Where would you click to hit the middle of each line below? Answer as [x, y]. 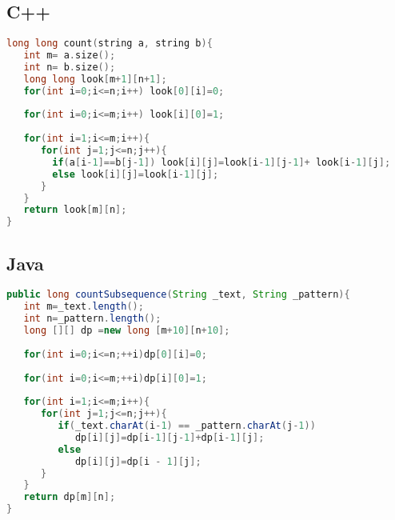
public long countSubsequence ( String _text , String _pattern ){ [178, 295]
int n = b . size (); [70, 67]
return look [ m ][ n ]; [75, 210]
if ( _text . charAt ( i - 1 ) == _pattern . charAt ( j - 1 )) [187, 426]
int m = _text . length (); [84, 307]
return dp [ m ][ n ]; [70, 497]
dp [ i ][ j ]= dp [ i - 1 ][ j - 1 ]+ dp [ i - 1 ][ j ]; [170, 437]
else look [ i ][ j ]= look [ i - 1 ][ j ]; [136, 174]
